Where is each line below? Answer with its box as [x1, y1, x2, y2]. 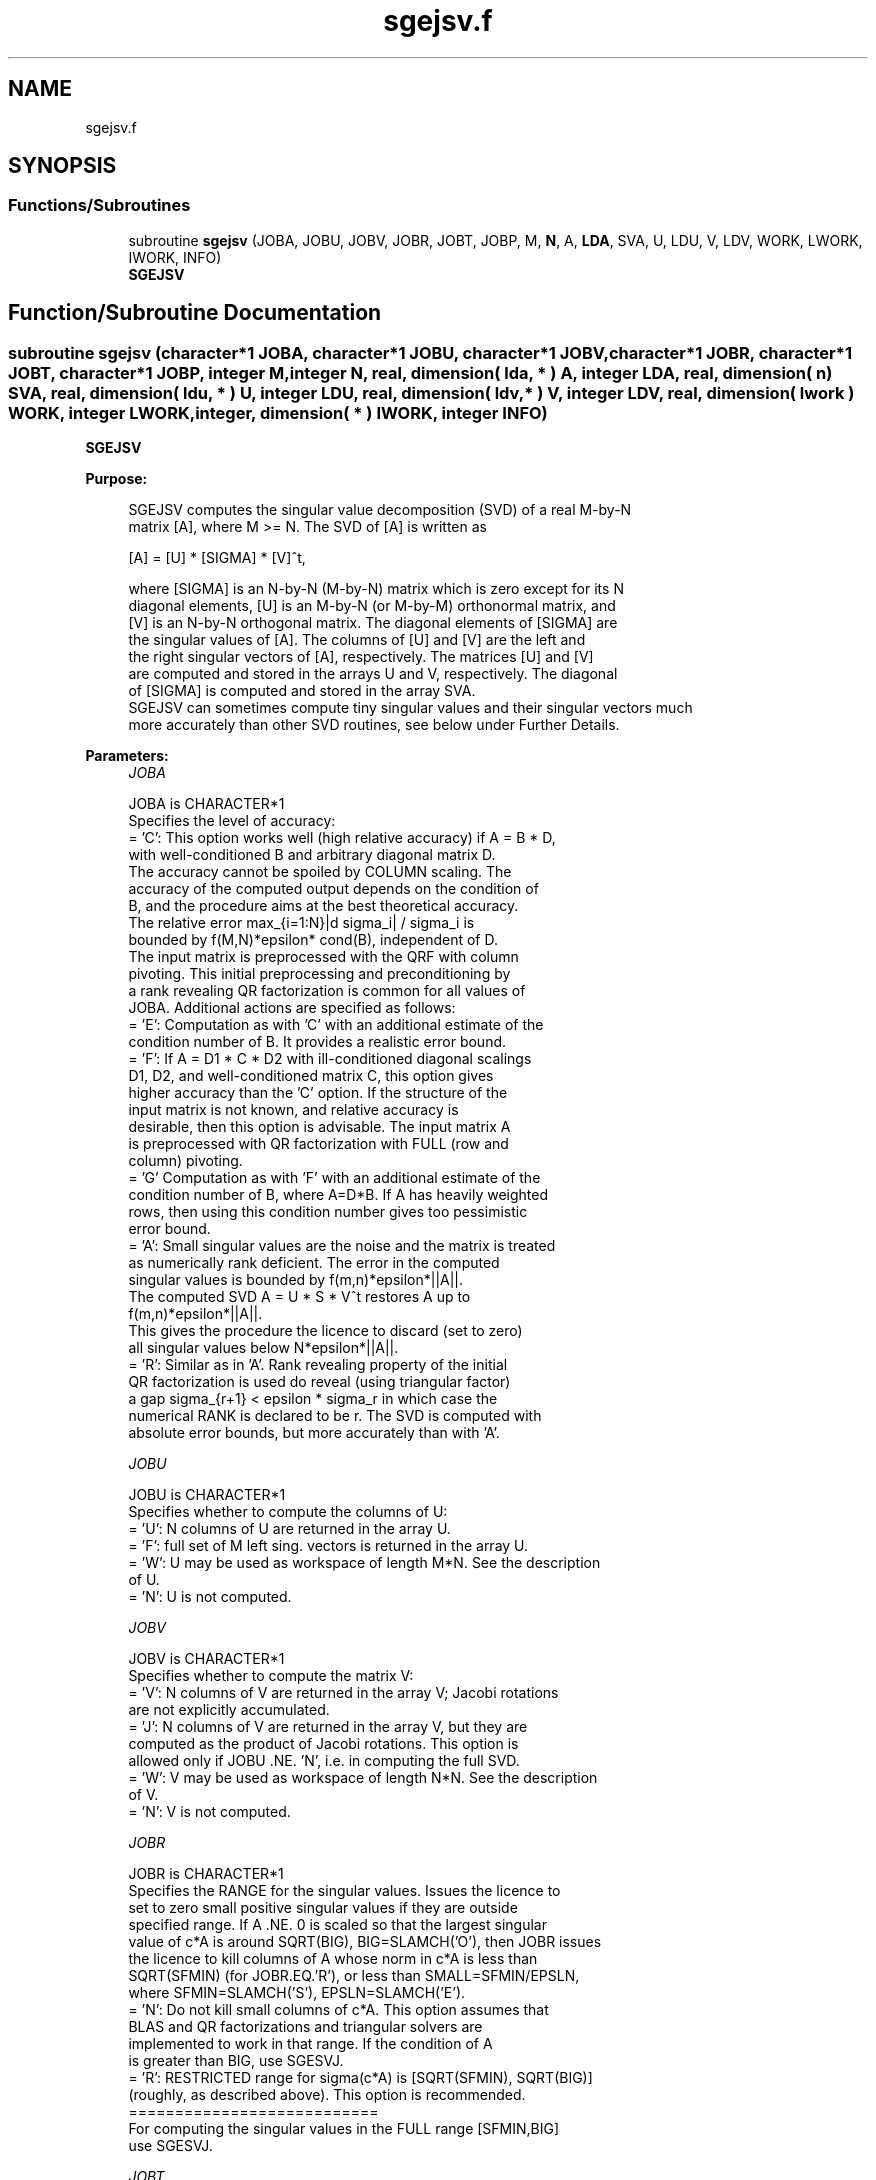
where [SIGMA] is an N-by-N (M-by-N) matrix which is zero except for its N [128, 580, 624, 598]
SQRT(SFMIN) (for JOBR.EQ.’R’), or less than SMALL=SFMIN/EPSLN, [128, 1967, 580, 1985]
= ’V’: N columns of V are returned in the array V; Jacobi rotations [128, 1684, 559, 1702]
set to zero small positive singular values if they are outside [128, 1899, 518, 1917]
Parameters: [85, 747, 169, 765]
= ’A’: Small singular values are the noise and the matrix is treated [128, 1237, 556, 1255]
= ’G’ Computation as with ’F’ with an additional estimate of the [128, 1169, 541, 1187]
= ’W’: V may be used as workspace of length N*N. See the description [128, 1769, 598, 1787]
